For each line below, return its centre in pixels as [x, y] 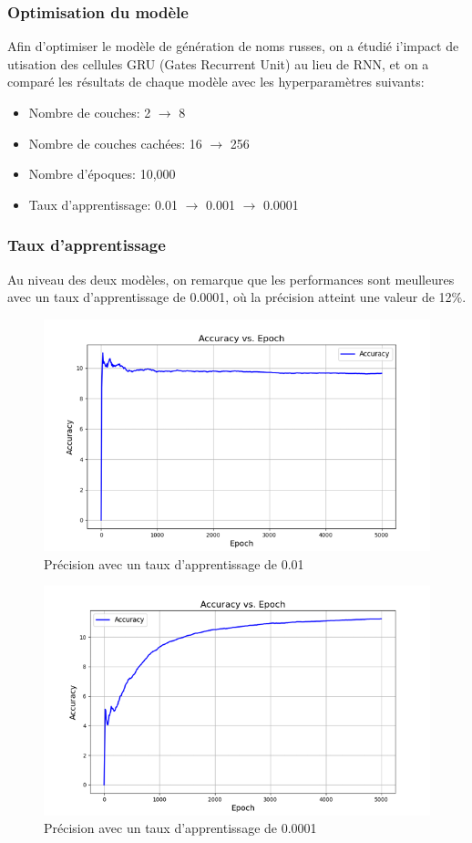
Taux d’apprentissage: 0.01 [103, 204]
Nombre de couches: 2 [90, 112]
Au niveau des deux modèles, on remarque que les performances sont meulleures [231, 279]
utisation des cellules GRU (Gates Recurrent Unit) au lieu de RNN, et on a [218, 63]
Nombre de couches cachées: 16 [115, 143]
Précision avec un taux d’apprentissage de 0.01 [174, 563]
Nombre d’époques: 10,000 [102, 174]
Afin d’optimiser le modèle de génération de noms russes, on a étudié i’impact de [233, 46]
